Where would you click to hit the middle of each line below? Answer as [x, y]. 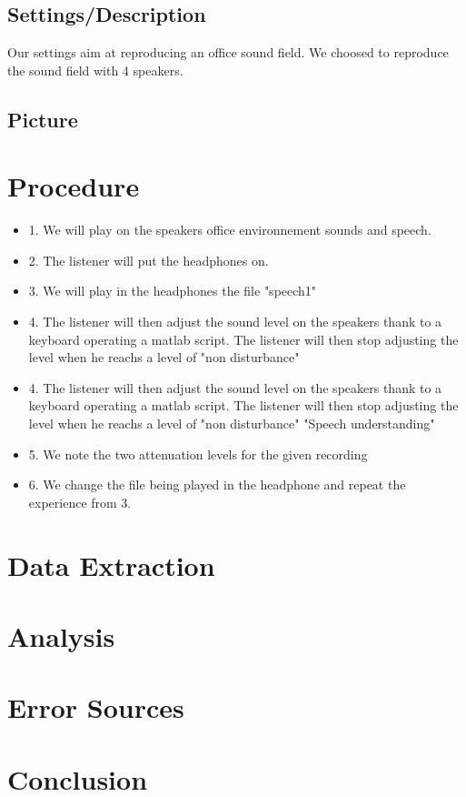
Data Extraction [111, 565]
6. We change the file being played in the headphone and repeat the [217, 484]
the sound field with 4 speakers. [95, 70]
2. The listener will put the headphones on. [149, 260]
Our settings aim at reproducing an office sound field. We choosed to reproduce [228, 52]
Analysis [61, 636]
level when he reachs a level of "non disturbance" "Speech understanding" [232, 424]
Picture [43, 119]
